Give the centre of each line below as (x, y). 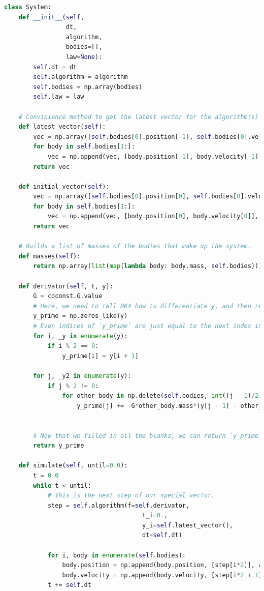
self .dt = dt (55, 67)
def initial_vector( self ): (64, 186)
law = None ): (84, 57)
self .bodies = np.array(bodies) (88, 87)
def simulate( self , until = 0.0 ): (73, 466)
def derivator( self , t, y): (66, 286)
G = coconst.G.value (68, 296)
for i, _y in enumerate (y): (80, 336)
